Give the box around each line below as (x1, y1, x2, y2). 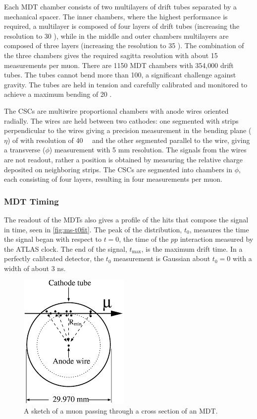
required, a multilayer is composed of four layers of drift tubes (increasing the (4, 21, 240, 31)
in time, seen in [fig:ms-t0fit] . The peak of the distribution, (4, 224, 182, 234)
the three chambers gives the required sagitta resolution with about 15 (4, 50, 218, 60)
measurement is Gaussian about (113, 253, 210, 264)
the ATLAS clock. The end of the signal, (4, 243, 127, 254)
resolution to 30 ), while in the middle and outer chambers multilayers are (4, 30, 229, 41)
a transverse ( (4, 144, 46, 155)
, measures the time (189, 224, 249, 234)
